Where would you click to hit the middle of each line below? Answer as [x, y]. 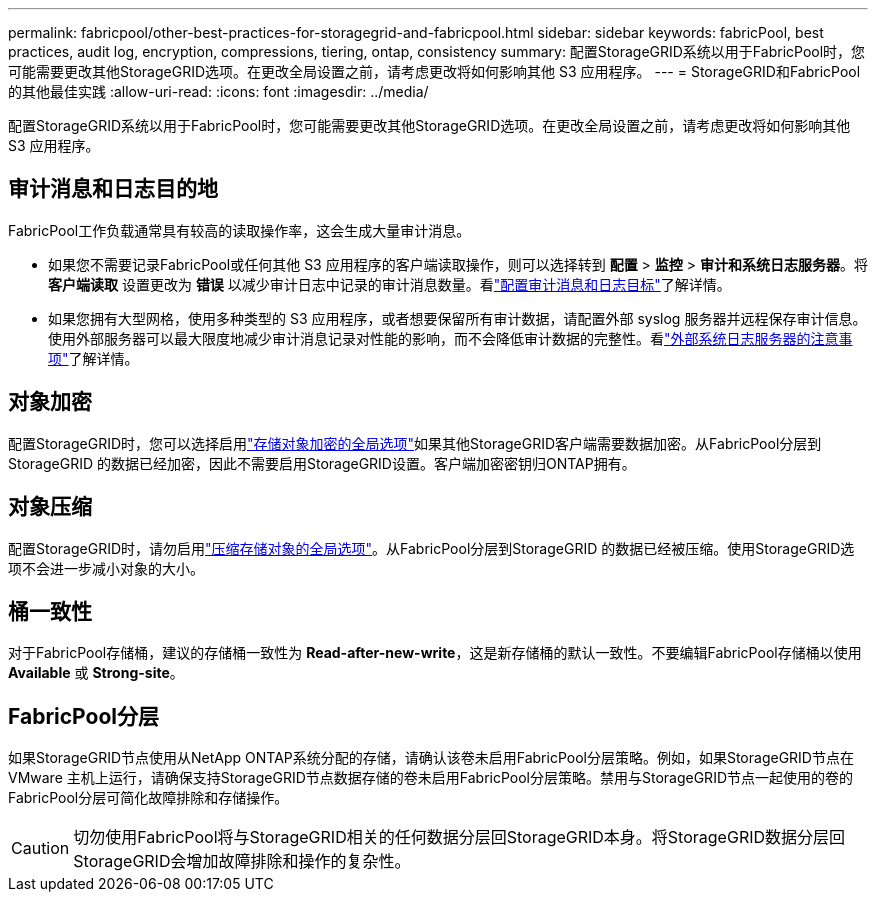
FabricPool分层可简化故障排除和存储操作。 [148, 798]
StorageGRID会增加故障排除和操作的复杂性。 [242, 861]
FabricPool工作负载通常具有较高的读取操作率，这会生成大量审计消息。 [239, 230]
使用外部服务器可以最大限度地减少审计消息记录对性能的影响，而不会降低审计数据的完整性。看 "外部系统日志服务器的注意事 [450, 338]
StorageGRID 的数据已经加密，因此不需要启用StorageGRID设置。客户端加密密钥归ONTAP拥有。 [322, 463]
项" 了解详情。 [93, 358]
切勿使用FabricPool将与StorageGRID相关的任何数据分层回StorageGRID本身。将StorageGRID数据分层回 [459, 837]
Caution [40, 848]
